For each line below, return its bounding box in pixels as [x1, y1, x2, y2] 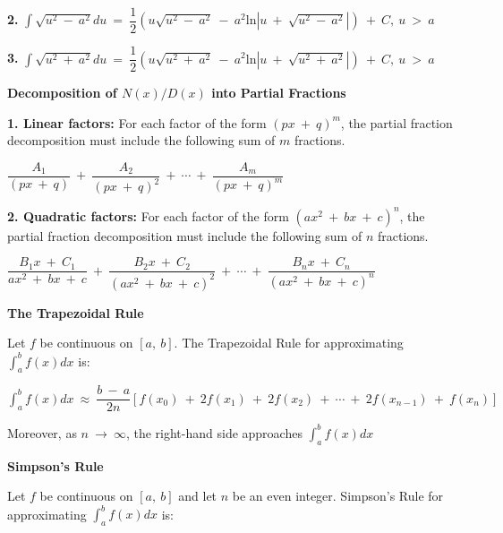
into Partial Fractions [211, 83, 346, 102]
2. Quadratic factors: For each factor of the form [7, 206, 289, 225]
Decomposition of [7, 83, 117, 102]
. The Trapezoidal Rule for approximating [174, 333, 404, 352]
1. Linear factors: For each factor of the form [7, 113, 267, 132]
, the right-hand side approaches [125, 423, 303, 442]
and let [178, 486, 217, 505]
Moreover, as [7, 423, 77, 442]
